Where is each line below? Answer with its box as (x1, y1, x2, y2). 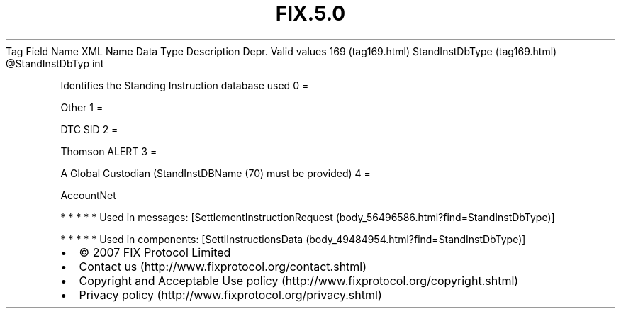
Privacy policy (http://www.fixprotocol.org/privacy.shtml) (79, 287, 382, 302)
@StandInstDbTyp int (6, 57, 104, 69)
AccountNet (60, 189, 116, 201)
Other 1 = (60, 101, 103, 113)
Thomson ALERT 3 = (60, 145, 157, 157)
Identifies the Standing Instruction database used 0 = (60, 79, 309, 91)
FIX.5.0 (275, 1, 346, 26)
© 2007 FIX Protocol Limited (79, 245, 231, 259)
